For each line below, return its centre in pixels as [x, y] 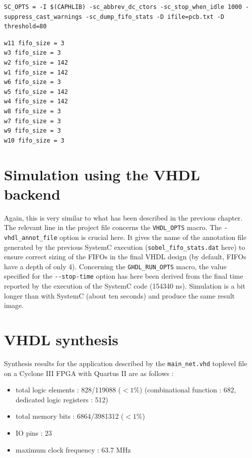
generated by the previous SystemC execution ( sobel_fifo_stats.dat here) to [125, 247]
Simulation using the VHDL [102, 174]
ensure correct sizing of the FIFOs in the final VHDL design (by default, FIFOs [125, 257]
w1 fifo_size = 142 [36, 72]
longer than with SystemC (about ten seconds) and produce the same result [120, 295]
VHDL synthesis [61, 340]
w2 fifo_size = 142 [36, 62]
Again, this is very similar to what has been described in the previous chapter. [123, 217]
